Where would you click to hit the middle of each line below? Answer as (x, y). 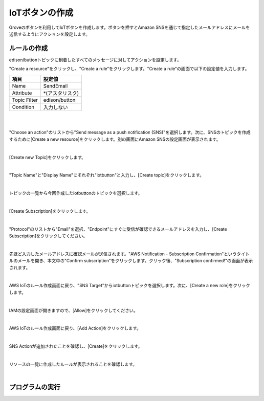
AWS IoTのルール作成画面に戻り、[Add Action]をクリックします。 (75, 328)
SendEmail (55, 86)
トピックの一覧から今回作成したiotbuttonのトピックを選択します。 (76, 193)
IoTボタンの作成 (41, 13)
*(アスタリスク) (61, 93)
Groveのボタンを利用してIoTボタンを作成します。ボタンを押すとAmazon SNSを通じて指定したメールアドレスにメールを (130, 27)
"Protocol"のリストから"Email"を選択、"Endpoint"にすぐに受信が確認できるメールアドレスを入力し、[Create (118, 229)
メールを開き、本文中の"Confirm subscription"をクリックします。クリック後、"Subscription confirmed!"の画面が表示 (135, 261)
